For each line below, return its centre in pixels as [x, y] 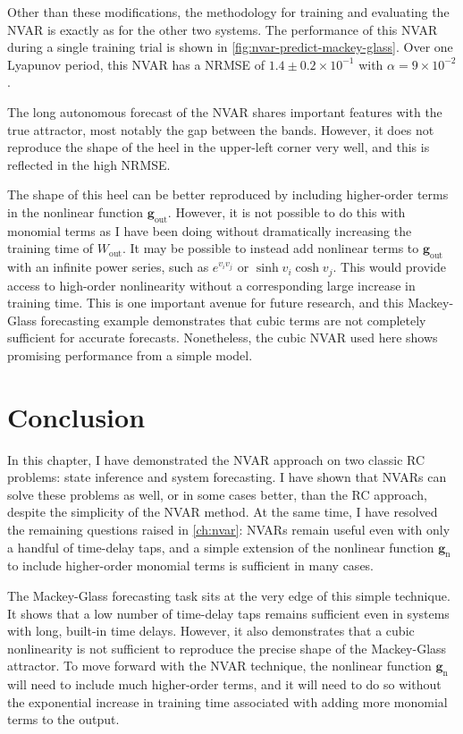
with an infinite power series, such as [108, 267]
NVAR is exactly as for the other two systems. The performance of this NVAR [223, 29]
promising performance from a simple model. [130, 354]
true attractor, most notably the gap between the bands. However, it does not [221, 129]
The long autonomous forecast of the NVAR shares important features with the [225, 111]
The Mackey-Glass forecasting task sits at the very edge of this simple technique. [229, 596]
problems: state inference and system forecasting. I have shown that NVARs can [227, 477]
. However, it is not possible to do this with [286, 211]
